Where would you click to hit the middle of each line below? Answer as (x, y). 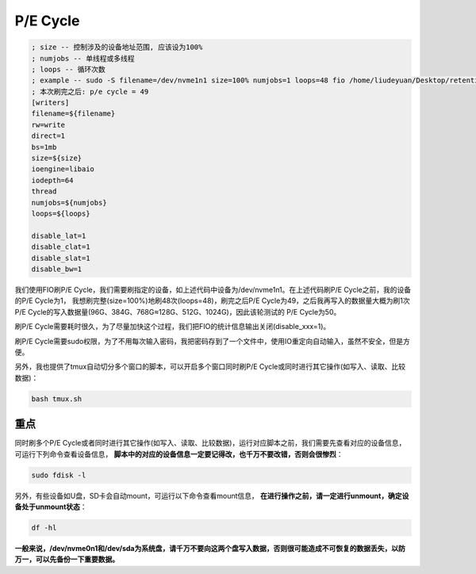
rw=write (48, 124)
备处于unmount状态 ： (51, 507)
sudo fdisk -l (59, 475)
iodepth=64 (52, 180)
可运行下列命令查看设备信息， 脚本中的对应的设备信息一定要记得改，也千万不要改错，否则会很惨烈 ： (179, 454)
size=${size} (57, 158)
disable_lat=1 (59, 235)
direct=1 (48, 136)
